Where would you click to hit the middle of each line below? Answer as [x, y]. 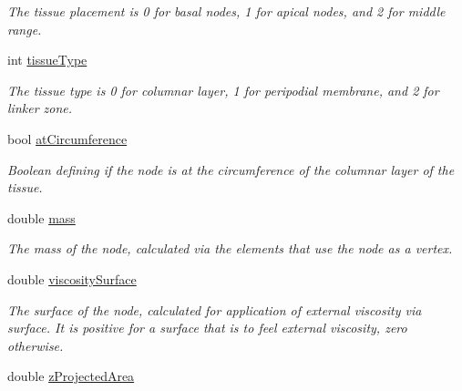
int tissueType [47, 60]
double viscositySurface [72, 278]
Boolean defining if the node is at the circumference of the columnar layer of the [231, 169]
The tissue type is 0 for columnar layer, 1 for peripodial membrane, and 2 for [223, 90]
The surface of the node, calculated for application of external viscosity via [215, 309]
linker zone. [40, 108]
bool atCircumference [67, 138]
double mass [41, 217]
